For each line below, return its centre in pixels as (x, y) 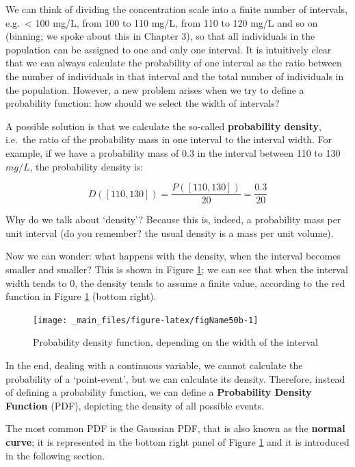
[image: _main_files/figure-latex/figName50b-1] (146, 320)
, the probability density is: (87, 166)
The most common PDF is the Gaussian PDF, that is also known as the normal (175, 428)
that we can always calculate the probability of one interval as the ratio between (174, 63)
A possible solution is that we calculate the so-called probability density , (163, 126)
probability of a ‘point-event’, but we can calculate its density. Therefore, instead (175, 378)
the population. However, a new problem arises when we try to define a (155, 89)
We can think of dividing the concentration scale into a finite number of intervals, (177, 9)
